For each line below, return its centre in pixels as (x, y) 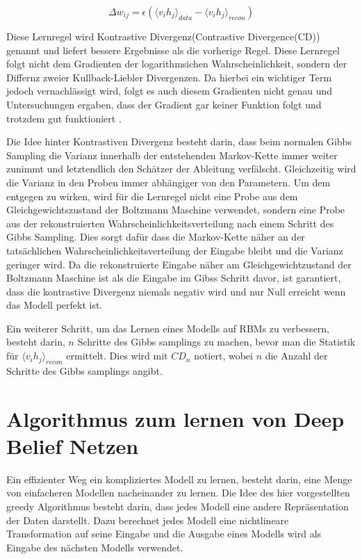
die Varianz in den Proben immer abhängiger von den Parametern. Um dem (168, 182)
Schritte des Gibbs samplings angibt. (84, 370)
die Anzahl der (296, 356)
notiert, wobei (223, 356)
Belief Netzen (73, 445)
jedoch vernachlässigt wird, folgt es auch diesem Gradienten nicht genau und (170, 91)
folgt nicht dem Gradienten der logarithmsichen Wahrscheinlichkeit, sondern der (177, 64)
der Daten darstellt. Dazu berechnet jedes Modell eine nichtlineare (148, 520)
